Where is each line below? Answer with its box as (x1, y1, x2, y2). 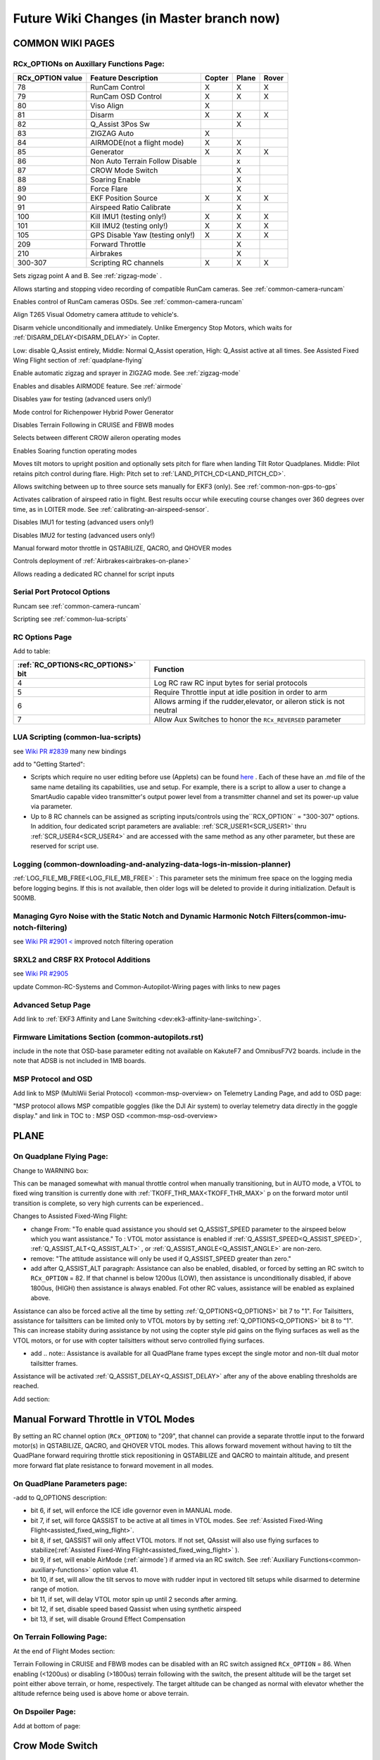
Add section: (13, 1395, 50, 1403)
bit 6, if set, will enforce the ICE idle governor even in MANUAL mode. (30, 1507, 232, 1515)
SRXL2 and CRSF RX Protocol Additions (13, 955, 151, 964)
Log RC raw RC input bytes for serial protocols (153, 678, 308, 688)
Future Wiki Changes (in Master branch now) (13, 11, 281, 26)
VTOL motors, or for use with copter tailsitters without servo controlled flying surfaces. (13, 1336, 265, 1345)
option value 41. (92, 1565, 139, 1573)
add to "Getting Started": (13, 760, 85, 768)
